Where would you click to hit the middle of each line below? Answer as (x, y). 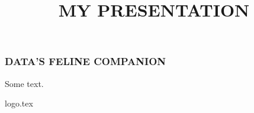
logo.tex (19, 103)
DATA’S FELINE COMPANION (86, 61)
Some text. (24, 83)
